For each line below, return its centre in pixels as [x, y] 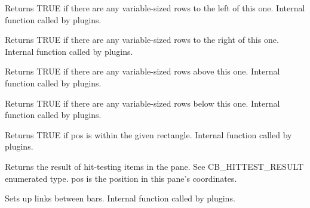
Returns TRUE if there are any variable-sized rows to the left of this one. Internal [155, 8]
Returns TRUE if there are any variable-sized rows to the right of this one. [142, 40]
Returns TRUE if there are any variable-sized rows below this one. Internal [142, 103]
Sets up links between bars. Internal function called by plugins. [120, 198]
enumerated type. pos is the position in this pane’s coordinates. [121, 178]
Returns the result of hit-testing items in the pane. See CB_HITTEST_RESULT [154, 166]
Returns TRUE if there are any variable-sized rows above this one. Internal [142, 71]
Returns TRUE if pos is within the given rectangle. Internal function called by [148, 134]
